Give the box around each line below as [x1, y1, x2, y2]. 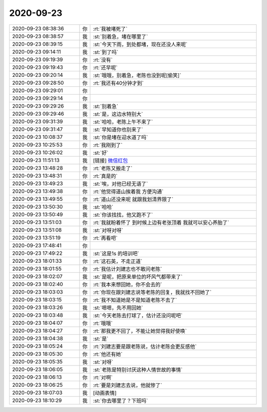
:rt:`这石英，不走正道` [93, 258, 143, 265]
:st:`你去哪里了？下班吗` [93, 397, 148, 404]
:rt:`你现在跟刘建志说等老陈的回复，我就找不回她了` [93, 289, 212, 295]
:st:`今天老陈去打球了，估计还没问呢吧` [93, 312, 183, 319]
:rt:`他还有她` [93, 351, 123, 357]
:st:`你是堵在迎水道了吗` [93, 134, 148, 141]
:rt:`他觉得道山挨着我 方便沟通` [93, 188, 164, 195]
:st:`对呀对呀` [93, 227, 124, 234]
